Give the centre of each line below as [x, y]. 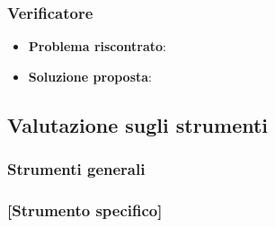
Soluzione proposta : [90, 76]
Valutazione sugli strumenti [138, 124]
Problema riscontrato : [97, 46]
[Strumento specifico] [85, 210]
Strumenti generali [76, 169]
